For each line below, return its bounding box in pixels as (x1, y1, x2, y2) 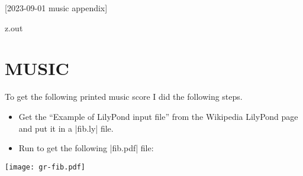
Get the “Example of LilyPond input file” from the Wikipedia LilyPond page (18, 110, 298, 122)
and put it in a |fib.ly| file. (18, 122, 114, 134)
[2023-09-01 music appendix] (5, 2, 108, 14)
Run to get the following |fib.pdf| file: (18, 142, 154, 154)
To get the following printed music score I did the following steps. (5, 90, 243, 103)
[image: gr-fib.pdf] (5, 162, 86, 171)
